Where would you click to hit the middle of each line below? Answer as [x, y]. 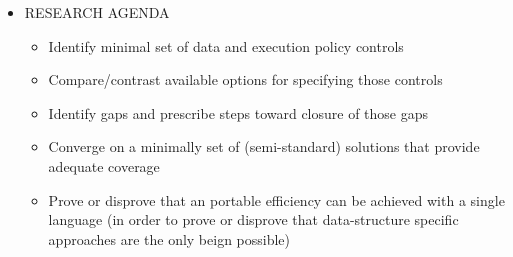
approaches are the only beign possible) [169, 238]
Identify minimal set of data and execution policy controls [226, 45]
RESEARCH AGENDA [97, 12]
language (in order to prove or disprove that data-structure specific [253, 219]
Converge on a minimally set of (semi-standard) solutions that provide [264, 146]
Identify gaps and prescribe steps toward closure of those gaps [238, 112]
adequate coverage [104, 165]
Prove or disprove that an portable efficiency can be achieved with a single [276, 199]
